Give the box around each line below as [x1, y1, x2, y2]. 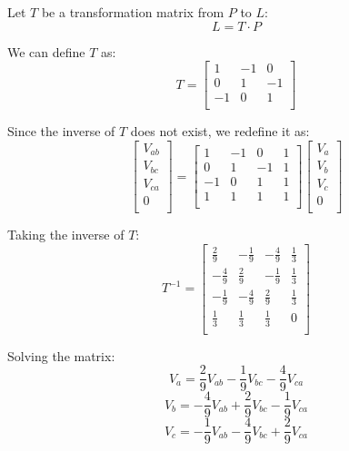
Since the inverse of [7, 122, 115, 141]
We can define [7, 42, 85, 61]
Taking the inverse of [7, 225, 125, 244]
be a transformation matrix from [41, 3, 224, 21]
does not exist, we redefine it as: [130, 122, 310, 141]
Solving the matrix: [7, 346, 115, 365]
